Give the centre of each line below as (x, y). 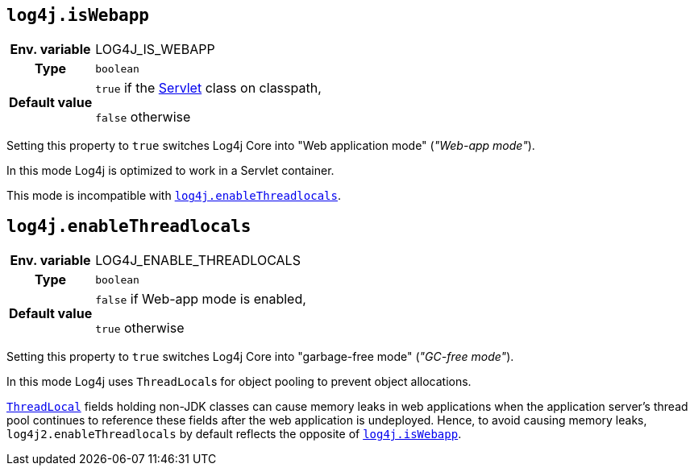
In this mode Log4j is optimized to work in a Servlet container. (170, 171)
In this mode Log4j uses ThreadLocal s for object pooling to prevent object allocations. (239, 382)
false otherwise (143, 117)
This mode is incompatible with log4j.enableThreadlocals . (174, 196)
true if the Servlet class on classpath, (208, 88)
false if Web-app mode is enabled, (201, 299)
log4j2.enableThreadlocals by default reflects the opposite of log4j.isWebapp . (234, 434)
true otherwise (140, 328)
